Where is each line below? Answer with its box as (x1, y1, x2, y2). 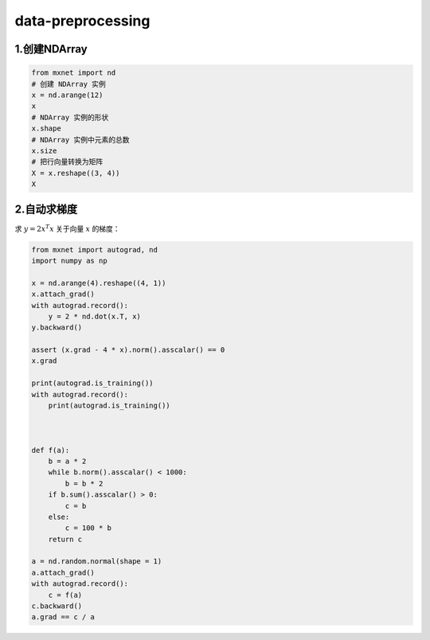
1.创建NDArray (14, 42, 88, 56)
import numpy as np (31, 256, 107, 265)
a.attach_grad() (31, 568, 96, 577)
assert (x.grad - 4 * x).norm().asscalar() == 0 (31, 345, 225, 354)
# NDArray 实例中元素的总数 (31, 135, 130, 144)
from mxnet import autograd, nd (31, 245, 158, 254)
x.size (31, 146, 57, 155)
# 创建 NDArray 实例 (31, 80, 107, 88)
